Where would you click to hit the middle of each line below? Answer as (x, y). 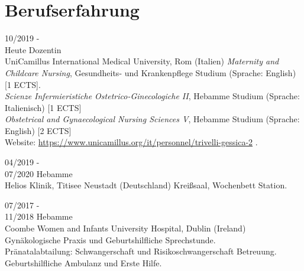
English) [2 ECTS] (38, 130)
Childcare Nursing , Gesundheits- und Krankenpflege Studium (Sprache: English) (151, 72)
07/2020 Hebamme (39, 173)
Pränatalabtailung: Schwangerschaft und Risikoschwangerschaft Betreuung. (141, 251)
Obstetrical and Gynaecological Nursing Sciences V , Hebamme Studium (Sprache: (152, 119)
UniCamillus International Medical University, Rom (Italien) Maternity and (142, 61)
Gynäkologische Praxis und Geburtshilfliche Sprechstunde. (110, 239)
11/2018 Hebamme (39, 216)
